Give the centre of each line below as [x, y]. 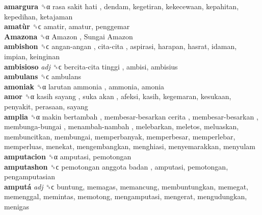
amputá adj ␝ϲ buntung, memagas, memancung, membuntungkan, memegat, [126, 186]
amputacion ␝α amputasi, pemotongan [68, 156]
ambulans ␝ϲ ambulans [43, 76]
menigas [17, 206]
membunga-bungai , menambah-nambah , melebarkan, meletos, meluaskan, [122, 126]
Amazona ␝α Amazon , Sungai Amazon [69, 36]
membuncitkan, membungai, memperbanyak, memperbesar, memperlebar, [120, 136]
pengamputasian [30, 176]
